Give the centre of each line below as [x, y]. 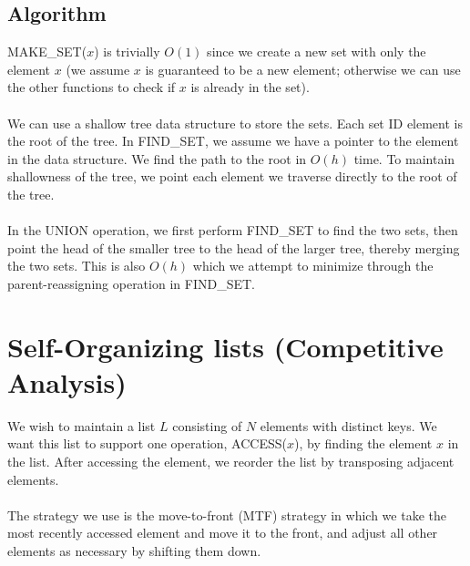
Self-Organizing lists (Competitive [225, 346]
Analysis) [67, 381]
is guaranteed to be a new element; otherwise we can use [303, 69]
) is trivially [127, 51]
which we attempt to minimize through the [313, 266]
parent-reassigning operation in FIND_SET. [131, 283]
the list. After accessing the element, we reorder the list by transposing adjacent [231, 462]
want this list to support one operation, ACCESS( [147, 443]
